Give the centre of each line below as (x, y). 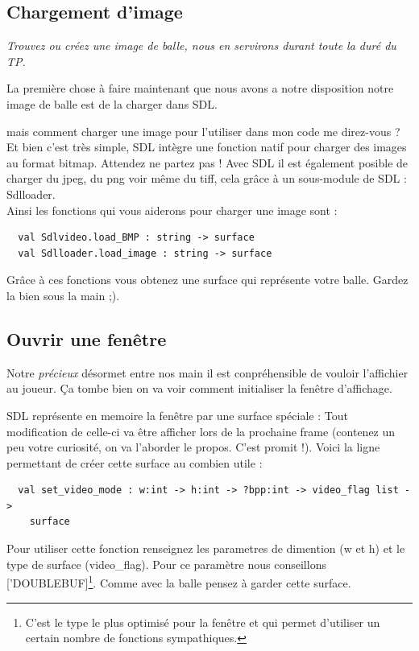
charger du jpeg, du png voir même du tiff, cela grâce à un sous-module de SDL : (207, 178)
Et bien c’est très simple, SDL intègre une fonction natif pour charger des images (207, 147)
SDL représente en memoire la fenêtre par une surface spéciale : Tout (177, 415)
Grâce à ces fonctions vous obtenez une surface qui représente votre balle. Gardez (207, 280)
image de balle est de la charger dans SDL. (112, 103)
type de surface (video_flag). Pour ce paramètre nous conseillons (166, 564)
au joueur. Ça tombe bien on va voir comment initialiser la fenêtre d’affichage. (199, 388)
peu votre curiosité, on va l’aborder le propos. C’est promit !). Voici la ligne (193, 447)
